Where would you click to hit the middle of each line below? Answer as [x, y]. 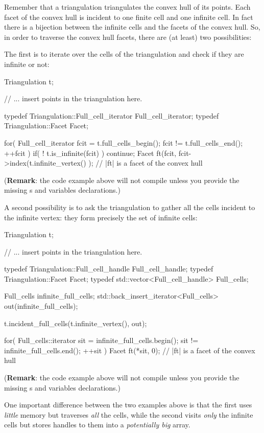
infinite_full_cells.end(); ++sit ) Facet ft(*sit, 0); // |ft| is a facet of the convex [130, 350]
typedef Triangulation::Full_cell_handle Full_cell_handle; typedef [109, 269]
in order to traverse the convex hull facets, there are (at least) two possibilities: [128, 37]
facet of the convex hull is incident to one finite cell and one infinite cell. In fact [129, 17]
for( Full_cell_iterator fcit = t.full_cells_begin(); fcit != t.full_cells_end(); [124, 142]
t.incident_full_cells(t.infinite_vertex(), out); [76, 323]
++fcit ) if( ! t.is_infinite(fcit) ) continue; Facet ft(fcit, [90, 153]
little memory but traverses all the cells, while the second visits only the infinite [129, 414]
